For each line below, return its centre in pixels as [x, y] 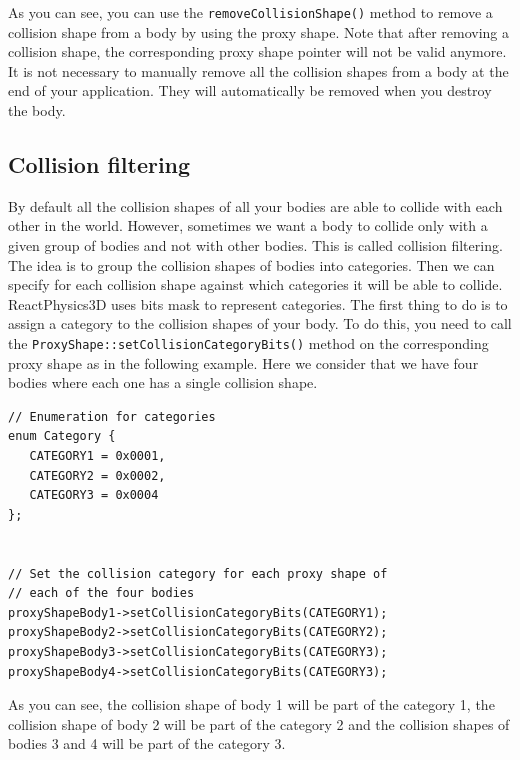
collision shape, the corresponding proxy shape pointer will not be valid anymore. [257, 51]
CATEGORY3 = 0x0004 [94, 495]
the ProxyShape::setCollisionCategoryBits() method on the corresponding [248, 342]
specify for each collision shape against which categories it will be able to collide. [255, 284]
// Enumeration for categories [112, 416]
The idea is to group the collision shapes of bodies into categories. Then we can [251, 264]
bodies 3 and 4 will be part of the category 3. [147, 743]
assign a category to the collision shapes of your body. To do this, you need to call [260, 323]
